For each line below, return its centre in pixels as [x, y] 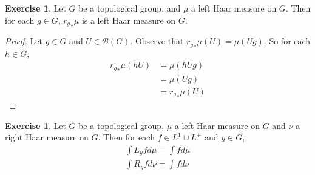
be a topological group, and [130, 8]
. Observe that [157, 41]
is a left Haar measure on [129, 20]
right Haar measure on [47, 137]
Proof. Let [24, 41]
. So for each [287, 41]
